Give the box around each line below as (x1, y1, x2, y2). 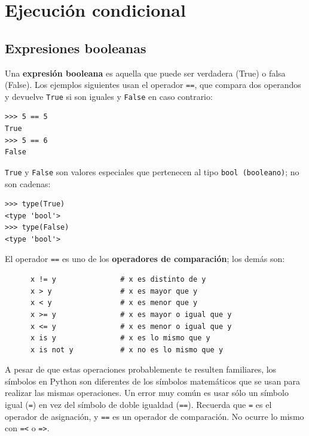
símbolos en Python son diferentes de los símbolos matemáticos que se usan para (5, 374, 301, 387)
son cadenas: (5, 177, 51, 190)
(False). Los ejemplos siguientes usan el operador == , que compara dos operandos (5, 78, 301, 91)
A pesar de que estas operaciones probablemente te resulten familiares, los (5, 363, 277, 376)
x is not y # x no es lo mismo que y (30, 345, 224, 354)
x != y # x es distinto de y (30, 275, 206, 284)
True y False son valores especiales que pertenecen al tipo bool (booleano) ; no (5, 165, 299, 178)
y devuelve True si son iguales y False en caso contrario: (5, 90, 213, 102)
